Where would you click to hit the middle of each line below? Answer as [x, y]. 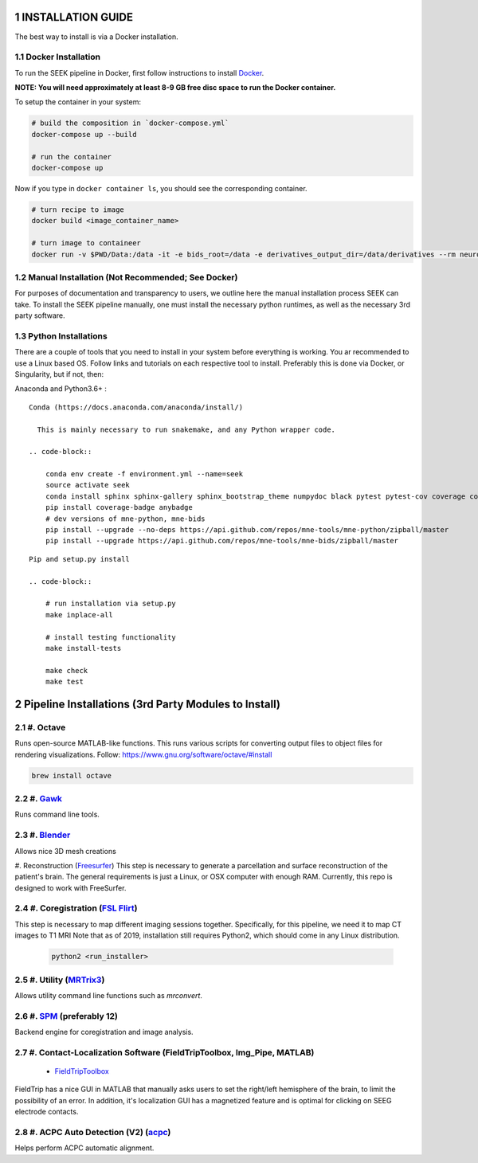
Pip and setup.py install [80, 559]
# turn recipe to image [78, 209]
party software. [40, 315]
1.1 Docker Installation [58, 57]
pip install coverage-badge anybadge [119, 507]
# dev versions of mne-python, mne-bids [125, 519]
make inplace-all [79, 615]
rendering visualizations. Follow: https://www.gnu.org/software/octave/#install [143, 754]
